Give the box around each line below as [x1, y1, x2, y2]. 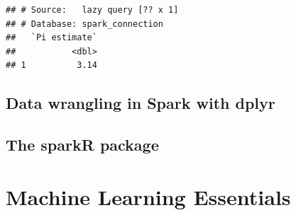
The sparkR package [6, 134, 159, 156]
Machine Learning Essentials [6, 182, 291, 211]
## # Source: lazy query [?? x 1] [6, 5, 179, 15]
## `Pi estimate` [6, 33, 97, 43]
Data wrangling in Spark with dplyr [6, 92, 275, 114]
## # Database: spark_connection [6, 18, 163, 29]
